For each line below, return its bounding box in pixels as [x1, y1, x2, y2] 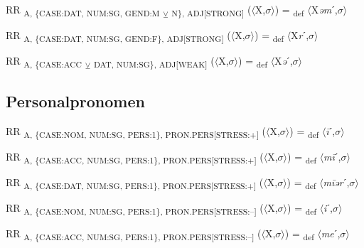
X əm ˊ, [311, 2, 338, 16]
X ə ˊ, [274, 53, 293, 68]
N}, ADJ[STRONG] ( [171, 2, 252, 18]
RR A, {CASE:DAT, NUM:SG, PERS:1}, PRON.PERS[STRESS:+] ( [6, 174, 264, 191]
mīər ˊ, [323, 174, 350, 189]
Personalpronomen [6, 90, 145, 112]
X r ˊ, [291, 28, 309, 43]
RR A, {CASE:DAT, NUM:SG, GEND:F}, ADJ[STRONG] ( [6, 28, 231, 44]
